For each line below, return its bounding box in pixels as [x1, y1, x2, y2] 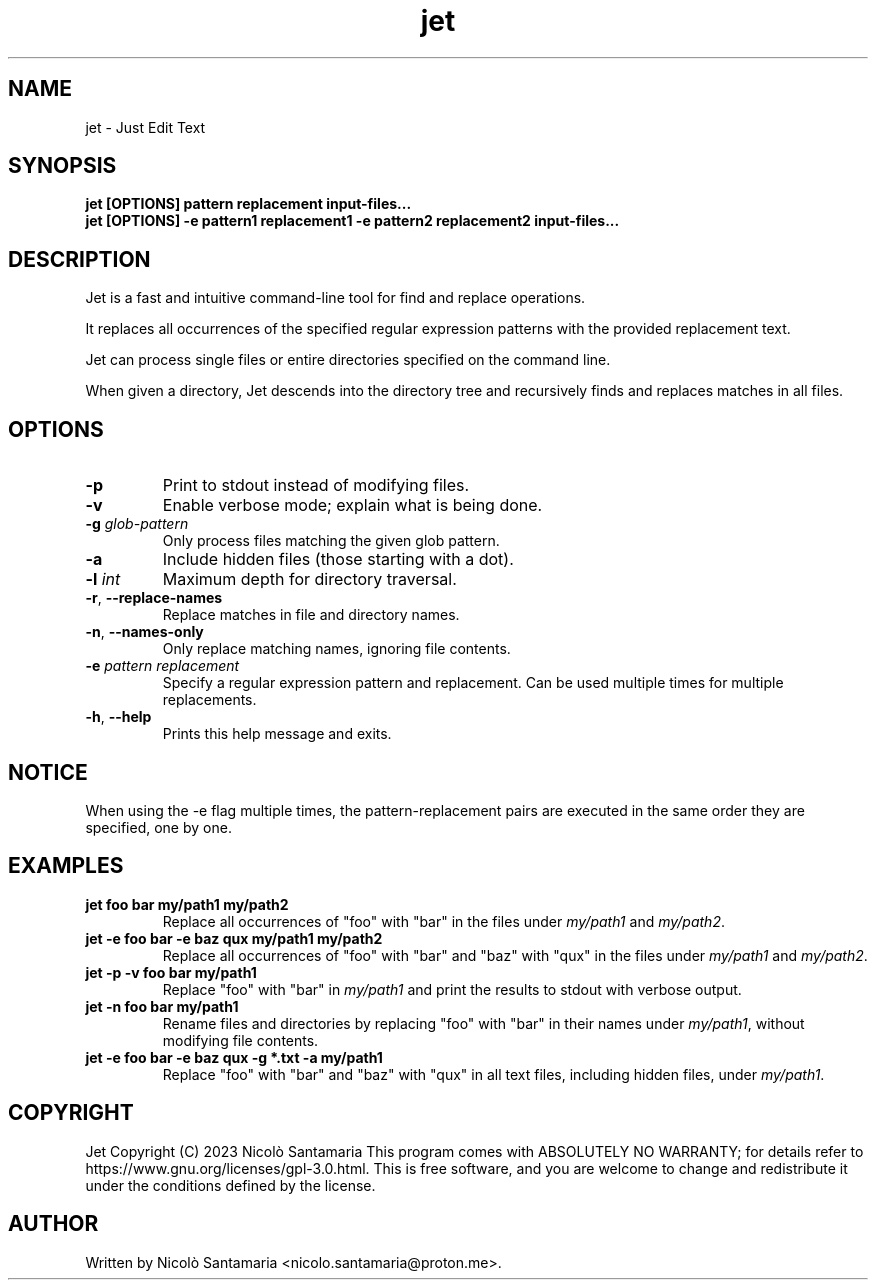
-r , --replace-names [85, 589, 223, 607]
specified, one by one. [85, 818, 232, 836]
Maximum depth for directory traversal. [162, 569, 457, 590]
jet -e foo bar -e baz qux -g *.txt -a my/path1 [85, 1048, 383, 1066]
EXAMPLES [8, 853, 124, 879]
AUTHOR [8, 1211, 99, 1237]
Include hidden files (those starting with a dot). [162, 549, 514, 570]
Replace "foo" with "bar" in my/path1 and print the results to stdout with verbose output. [162, 980, 742, 998]
